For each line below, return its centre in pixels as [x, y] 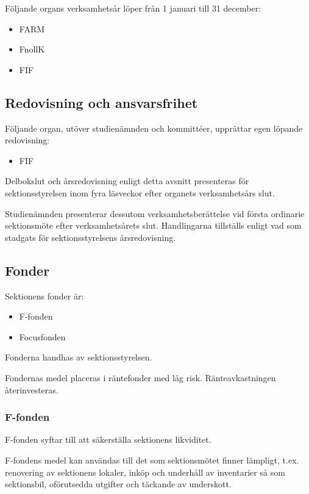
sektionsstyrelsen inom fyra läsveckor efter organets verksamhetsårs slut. [140, 192]
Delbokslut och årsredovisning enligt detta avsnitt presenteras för [127, 181]
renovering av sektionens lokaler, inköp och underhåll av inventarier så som [145, 472]
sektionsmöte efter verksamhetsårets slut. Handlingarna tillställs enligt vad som [153, 225]
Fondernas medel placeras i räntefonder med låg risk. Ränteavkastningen [140, 377]
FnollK [32, 49]
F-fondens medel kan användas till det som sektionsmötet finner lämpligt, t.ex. [152, 460]
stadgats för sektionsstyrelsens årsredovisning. [91, 237]
